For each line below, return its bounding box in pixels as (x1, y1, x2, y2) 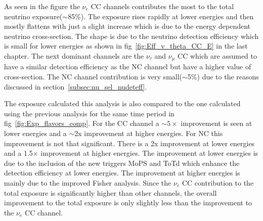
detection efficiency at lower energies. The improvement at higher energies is (4, 167, 240, 178)
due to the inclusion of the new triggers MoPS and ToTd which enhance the (4, 157, 240, 168)
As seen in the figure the (4, 1, 80, 11)
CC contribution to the (182, 177, 254, 188)
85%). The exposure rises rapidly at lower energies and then (68, 11, 254, 21)
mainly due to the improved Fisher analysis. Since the (4, 177, 171, 188)
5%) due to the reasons (187, 71, 259, 82)
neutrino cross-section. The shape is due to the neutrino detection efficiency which (4, 30, 259, 41)
